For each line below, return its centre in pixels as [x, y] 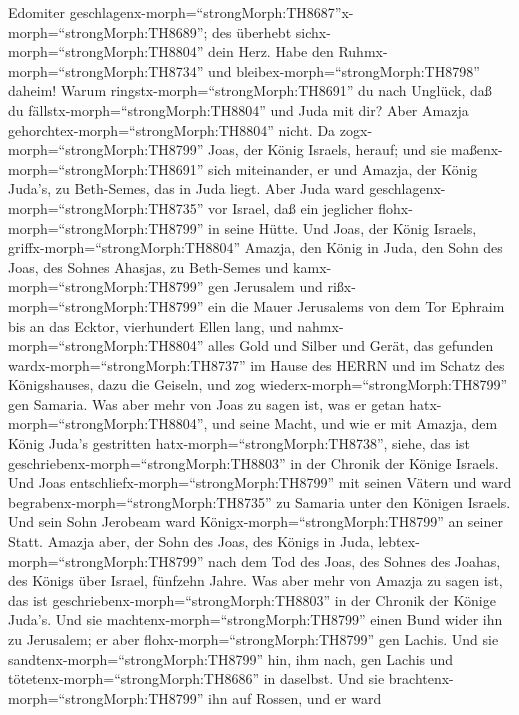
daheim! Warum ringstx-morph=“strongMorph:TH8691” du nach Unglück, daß [250, 90]
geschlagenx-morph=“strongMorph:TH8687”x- [211, 12]
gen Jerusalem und [265, 286]
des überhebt [252, 31]
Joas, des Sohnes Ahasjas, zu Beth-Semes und [148, 266]
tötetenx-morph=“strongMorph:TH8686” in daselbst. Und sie [196, 678]
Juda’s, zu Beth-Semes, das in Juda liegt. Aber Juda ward [186, 188]
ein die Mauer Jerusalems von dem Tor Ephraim [356, 305]
